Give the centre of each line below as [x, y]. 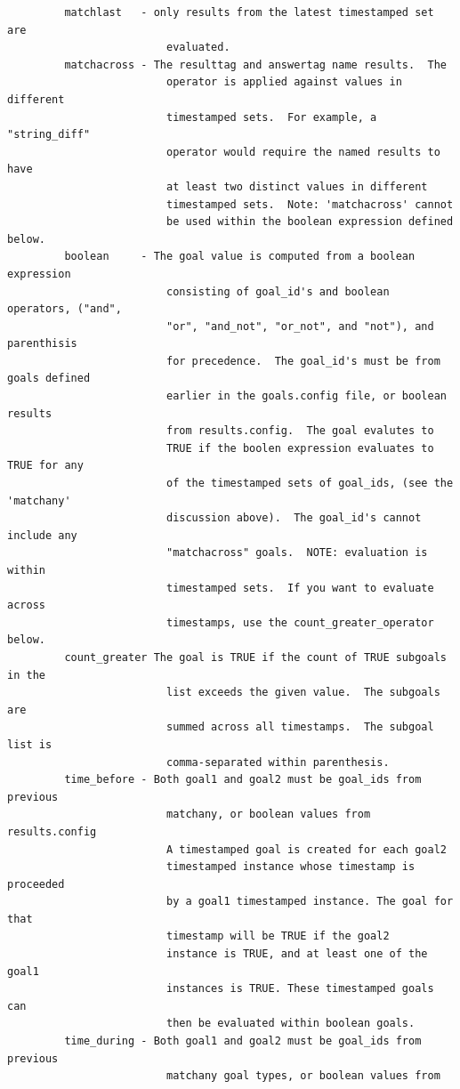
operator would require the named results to [303, 152]
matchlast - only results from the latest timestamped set [249, 12]
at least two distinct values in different [297, 186]
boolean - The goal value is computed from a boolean [240, 257]
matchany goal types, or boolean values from [303, 1076]
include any [42, 535]
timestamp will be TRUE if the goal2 [278, 936]
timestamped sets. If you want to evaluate [300, 588]
